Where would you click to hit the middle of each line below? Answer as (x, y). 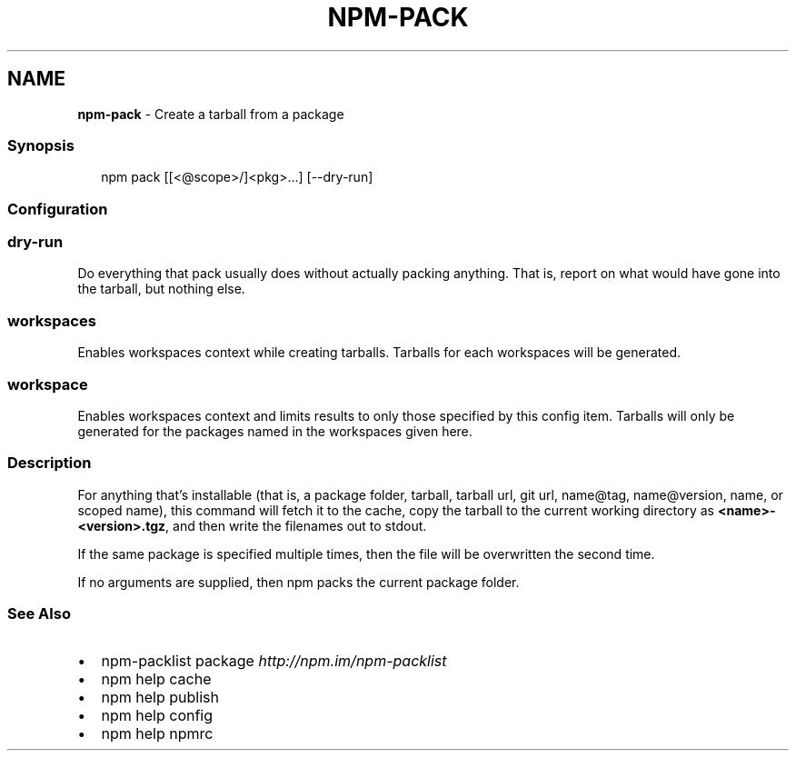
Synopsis (41, 145)
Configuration (58, 209)
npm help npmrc (157, 734)
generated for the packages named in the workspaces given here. (275, 431)
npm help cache (156, 679)
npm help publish (160, 698)
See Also (39, 614)
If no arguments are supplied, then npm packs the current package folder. (298, 582)
